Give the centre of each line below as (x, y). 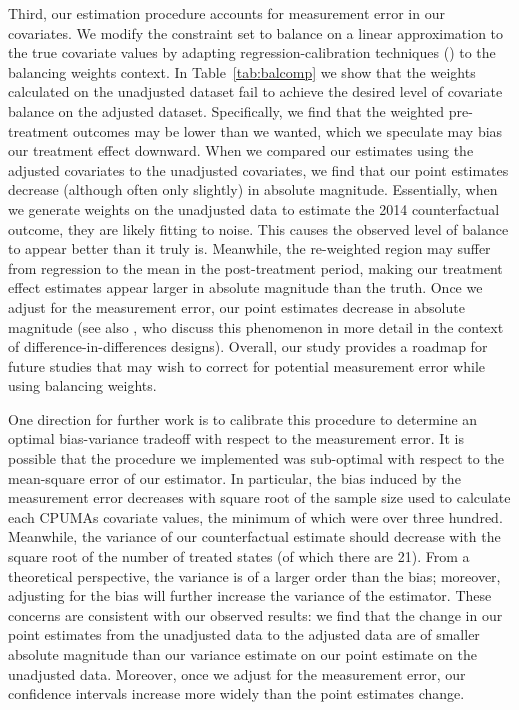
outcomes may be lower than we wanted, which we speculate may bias (287, 130)
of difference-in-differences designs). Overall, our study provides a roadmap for (248, 346)
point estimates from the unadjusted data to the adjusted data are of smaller (244, 634)
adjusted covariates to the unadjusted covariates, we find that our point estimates (258, 169)
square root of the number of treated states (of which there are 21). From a (239, 556)
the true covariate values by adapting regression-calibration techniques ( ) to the (252, 52)
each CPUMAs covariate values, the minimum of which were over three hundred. (255, 516)
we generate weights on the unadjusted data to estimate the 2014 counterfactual (254, 208)
